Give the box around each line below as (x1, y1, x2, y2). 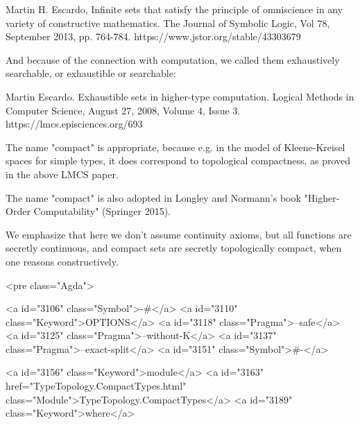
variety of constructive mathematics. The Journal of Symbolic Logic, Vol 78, (6, 15, 330, 30)
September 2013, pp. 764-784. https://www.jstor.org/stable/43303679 (6, 29, 301, 44)
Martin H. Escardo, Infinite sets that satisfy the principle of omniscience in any (6, 2, 343, 16)
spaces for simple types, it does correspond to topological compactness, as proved (6, 153, 351, 168)
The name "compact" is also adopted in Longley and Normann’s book (6, 190, 301, 205)
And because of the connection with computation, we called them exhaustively (6, 52, 340, 67)
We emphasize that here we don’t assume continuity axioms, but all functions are (6, 227, 352, 241)
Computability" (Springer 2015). (33, 204, 171, 218)
